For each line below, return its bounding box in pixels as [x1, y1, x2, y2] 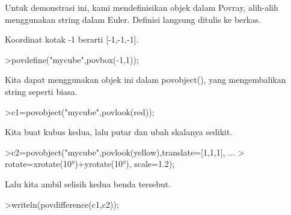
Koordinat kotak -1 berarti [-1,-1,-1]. [5, 33, 139, 46]
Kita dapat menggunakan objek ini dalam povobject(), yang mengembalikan [5, 73, 286, 86]
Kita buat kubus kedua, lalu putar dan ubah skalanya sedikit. [5, 126, 233, 138]
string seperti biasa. [5, 85, 78, 97]
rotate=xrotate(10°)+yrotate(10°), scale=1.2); [5, 157, 175, 170]
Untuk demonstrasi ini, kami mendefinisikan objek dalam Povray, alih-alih [5, 1, 278, 13]
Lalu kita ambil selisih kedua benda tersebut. [5, 177, 171, 190]
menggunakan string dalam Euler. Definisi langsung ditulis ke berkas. [5, 13, 261, 25]
